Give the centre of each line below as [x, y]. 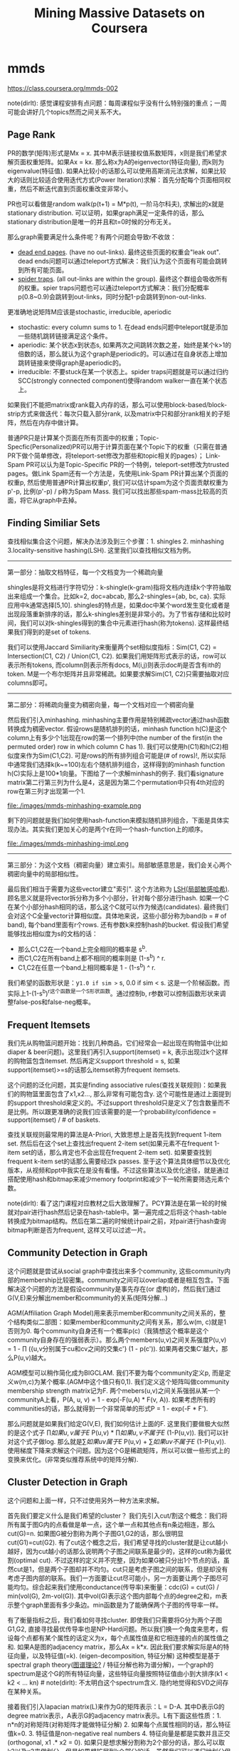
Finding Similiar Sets [54, 523]
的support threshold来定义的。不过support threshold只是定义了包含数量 [113, 1103]
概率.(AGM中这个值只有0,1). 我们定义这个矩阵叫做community [141, 1381]
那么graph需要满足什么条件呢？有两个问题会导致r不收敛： [92, 236]
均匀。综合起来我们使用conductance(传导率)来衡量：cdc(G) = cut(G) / [116, 1587]
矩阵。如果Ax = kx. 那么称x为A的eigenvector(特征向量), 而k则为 [131, 161]
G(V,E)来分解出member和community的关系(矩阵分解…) [88, 1298]
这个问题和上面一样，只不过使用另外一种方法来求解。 [85, 1500]
